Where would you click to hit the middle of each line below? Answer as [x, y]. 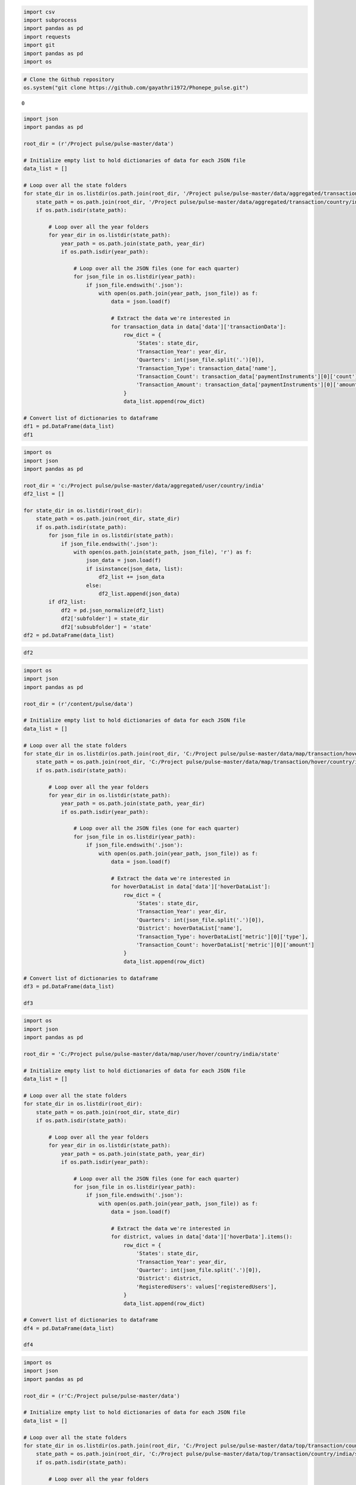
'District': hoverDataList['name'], [189, 928]
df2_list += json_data [131, 577]
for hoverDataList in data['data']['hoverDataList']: [191, 887]
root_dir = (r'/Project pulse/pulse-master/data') [99, 144]
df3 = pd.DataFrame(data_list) [69, 986]
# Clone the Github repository [69, 79]
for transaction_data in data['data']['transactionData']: [198, 326]
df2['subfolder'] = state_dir [105, 619]
